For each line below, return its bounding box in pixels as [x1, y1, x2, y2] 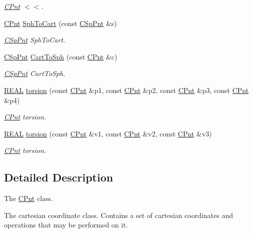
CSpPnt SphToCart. [4, 34, 65, 45]
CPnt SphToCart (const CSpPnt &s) [4, 17, 117, 28]
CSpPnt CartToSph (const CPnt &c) [4, 51, 117, 61]
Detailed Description [4, 169, 113, 185]
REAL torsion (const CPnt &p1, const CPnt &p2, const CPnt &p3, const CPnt [4, 84, 249, 95]
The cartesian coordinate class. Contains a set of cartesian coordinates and [4, 209, 233, 220]
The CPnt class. [4, 193, 53, 203]
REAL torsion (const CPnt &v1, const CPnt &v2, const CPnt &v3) [4, 128, 212, 138]
